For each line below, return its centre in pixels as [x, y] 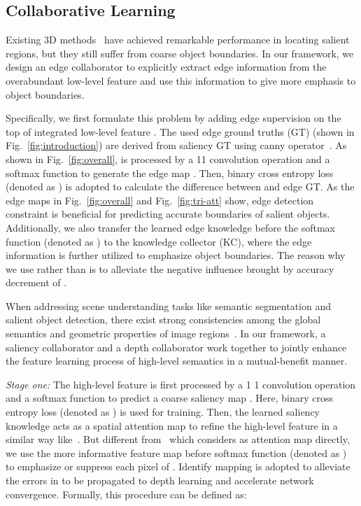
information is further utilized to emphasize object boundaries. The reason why [176, 255]
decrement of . [36, 282]
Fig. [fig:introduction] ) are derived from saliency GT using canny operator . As [176, 145]
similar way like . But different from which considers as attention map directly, [178, 439]
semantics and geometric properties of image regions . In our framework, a [166, 333]
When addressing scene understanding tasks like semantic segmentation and [169, 305]
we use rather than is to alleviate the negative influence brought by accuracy [170, 268]
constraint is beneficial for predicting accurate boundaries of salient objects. [168, 214]
